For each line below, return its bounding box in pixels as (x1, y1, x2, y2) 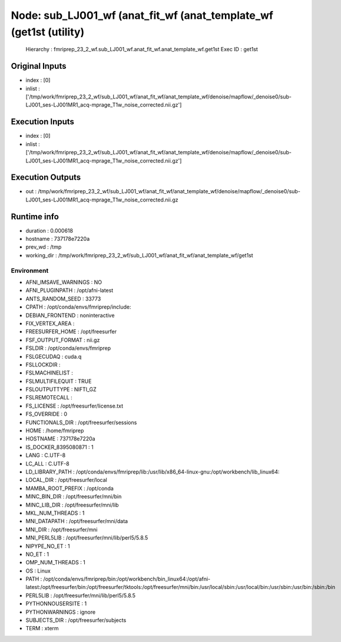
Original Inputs (11, 61, 67, 71)
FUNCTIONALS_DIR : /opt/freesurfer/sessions (25, 419, 137, 426)
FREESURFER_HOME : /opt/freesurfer (25, 328, 117, 335)
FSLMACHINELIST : (25, 369, 73, 376)
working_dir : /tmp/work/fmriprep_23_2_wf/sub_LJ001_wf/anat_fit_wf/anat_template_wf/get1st (25, 251, 253, 259)
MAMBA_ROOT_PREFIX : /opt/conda (25, 485, 114, 492)
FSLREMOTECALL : (25, 394, 73, 401)
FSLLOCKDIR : (25, 361, 61, 368)
